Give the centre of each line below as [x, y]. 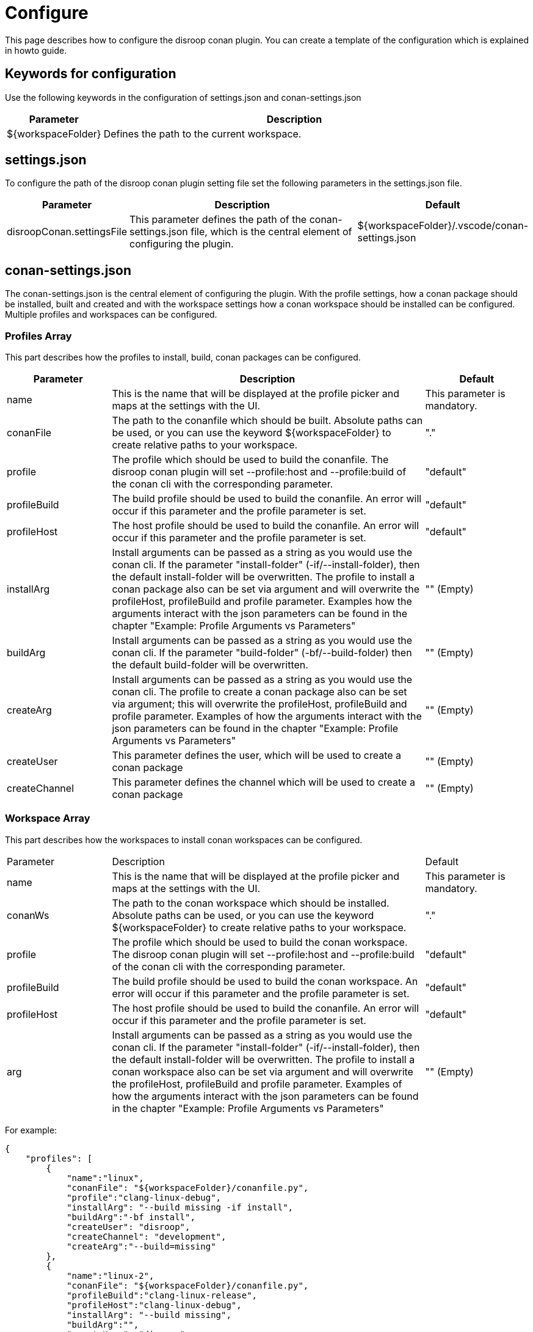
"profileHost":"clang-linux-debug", [154, 1305]
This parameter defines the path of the [218, 220]
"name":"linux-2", [111, 1275]
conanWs [28, 915]
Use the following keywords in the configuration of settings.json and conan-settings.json [183, 97]
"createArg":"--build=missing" [141, 1246]
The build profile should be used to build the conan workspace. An [265, 981]
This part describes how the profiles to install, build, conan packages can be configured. [183, 357]
